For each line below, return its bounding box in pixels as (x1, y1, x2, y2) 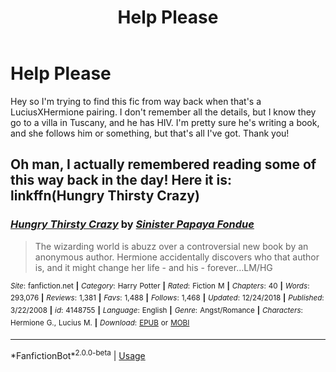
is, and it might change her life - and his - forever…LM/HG (34, 261, 273, 273)
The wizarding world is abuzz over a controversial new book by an (34, 240, 309, 252)
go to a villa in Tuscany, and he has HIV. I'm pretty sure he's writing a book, (10, 116, 320, 128)
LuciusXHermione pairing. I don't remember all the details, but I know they (10, 106, 317, 118)
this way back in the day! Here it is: (10, 172, 232, 189)
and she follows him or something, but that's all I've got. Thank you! (10, 127, 290, 139)
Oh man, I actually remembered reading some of (10, 156, 317, 173)
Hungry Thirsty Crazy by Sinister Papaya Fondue (10, 217, 255, 231)
